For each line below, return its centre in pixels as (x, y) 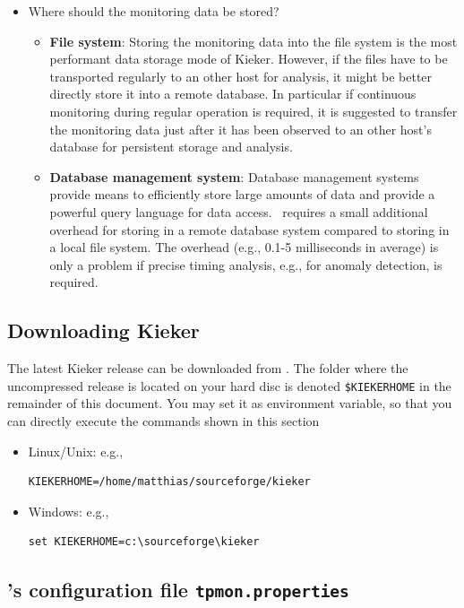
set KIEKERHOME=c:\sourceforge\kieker (144, 542)
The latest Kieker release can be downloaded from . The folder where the (208, 368)
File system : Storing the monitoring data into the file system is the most (253, 41)
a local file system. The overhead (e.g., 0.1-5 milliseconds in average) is (244, 247)
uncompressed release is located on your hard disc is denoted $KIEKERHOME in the (229, 385)
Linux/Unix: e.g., (76, 451)
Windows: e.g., (69, 511)
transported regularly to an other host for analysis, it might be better (241, 76)
